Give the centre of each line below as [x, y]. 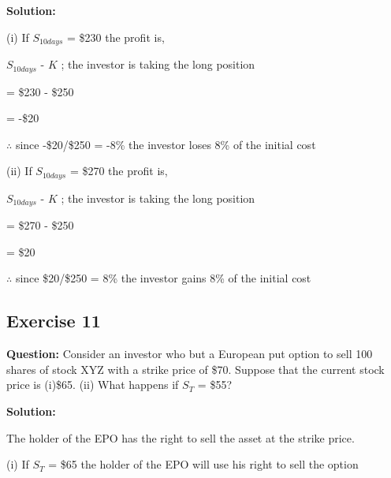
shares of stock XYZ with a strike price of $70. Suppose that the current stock [195, 369]
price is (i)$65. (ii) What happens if [93, 385]
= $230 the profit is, [116, 37]
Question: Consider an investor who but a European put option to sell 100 [190, 354]
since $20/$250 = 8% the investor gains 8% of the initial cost [163, 278]
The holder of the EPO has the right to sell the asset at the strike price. [181, 437]
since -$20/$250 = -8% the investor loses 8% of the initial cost [166, 144]
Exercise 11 [54, 321]
